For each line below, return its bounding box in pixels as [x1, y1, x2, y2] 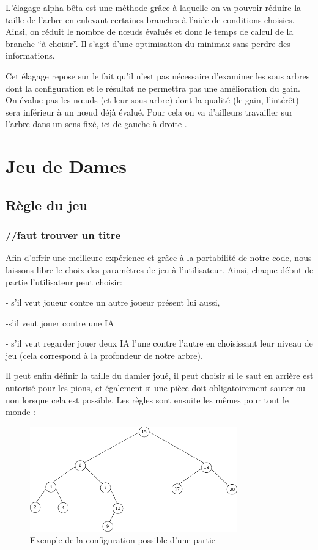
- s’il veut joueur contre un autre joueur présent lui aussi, [6, 296, 220, 309]
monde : [6, 405, 35, 418]
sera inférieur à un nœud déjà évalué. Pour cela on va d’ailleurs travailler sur [6, 105, 293, 118]
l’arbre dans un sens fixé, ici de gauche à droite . [6, 117, 187, 130]
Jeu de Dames [6, 153, 127, 178]
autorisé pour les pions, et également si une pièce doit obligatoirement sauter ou [6, 381, 306, 394]
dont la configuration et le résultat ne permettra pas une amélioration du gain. [6, 81, 300, 94]
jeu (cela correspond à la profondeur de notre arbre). [6, 348, 203, 361]
